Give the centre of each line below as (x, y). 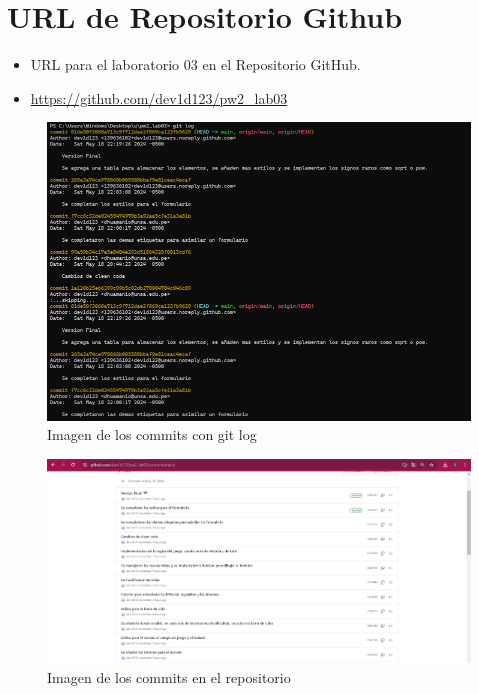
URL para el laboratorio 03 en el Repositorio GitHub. (195, 64)
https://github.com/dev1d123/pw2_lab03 (159, 97)
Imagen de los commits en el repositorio (169, 676)
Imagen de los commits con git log (152, 434)
